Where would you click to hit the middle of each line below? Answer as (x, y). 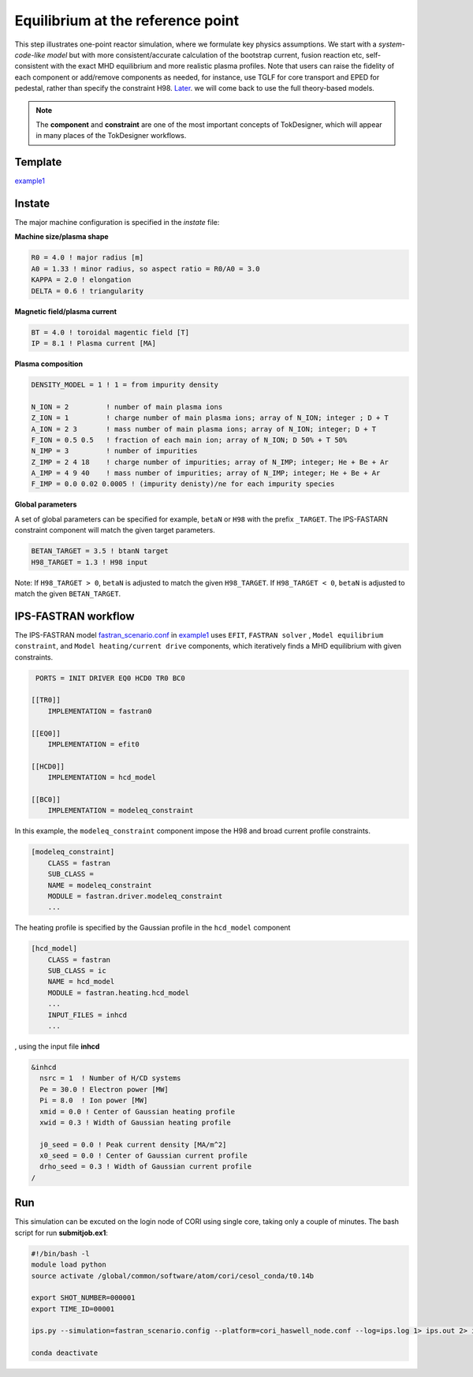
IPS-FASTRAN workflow (74, 616)
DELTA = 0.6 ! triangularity (88, 291)
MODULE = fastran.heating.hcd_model (118, 993)
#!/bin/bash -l (60, 1254)
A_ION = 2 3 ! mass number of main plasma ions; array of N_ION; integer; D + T (204, 429)
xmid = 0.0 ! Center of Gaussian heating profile (138, 1111)
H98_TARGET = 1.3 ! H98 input (89, 562)
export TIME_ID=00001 (73, 1309)
